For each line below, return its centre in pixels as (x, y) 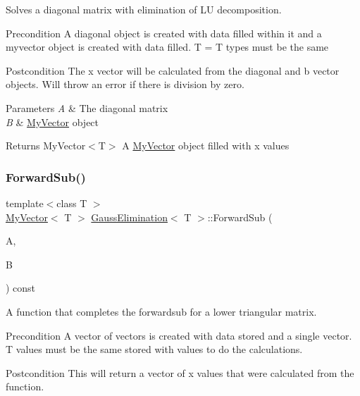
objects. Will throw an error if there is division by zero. (125, 84)
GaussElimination (129, 217)
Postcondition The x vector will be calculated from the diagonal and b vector (173, 70)
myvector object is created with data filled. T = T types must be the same (167, 47)
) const (21, 288)
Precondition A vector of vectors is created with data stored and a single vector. (179, 335)
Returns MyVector (46, 146)
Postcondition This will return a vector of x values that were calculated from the (180, 372)
